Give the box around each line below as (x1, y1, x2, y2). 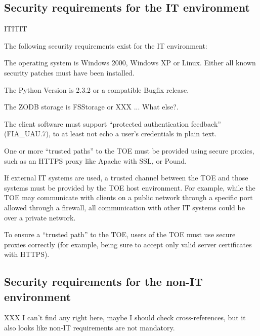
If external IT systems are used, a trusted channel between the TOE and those (4, 172, 248, 183)
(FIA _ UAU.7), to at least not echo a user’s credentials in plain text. (4, 128, 217, 139)
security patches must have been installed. (4, 67, 135, 78)
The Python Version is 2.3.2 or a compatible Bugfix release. (4, 84, 189, 95)
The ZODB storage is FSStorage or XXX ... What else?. (4, 101, 179, 112)
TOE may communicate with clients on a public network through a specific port (4, 192, 253, 203)
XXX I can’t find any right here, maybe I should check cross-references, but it (4, 312, 246, 323)
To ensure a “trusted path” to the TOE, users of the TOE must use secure (4, 229, 236, 240)
